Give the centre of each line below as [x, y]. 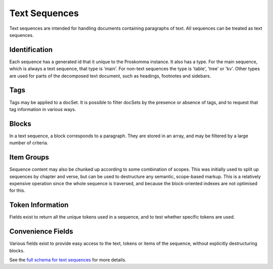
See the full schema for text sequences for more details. [68, 259]
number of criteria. [29, 143]
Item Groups [29, 157]
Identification [31, 50]
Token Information [39, 205]
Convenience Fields [41, 231]
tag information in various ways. [43, 109]
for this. [17, 191]
